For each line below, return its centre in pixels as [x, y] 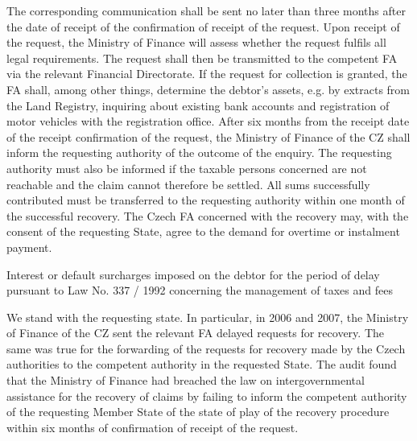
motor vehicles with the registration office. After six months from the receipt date [208, 121]
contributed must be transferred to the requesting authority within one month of [206, 200]
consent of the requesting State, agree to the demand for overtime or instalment [203, 231]
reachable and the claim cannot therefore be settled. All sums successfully [188, 184]
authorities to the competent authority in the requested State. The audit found [202, 364]
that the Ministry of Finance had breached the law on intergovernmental [186, 380]
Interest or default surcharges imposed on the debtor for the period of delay [193, 274]
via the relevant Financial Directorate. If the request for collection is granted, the [207, 74]
